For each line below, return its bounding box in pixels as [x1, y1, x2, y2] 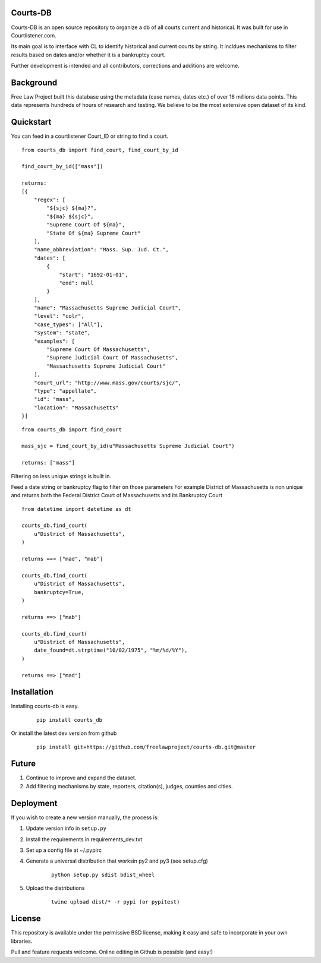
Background [11, 77, 58, 87]
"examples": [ [33, 337, 75, 345]
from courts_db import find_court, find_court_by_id [21, 146, 178, 153]
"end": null [59, 279, 94, 286]
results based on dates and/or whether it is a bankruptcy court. [11, 51, 166, 58]
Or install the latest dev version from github [11, 730, 117, 737]
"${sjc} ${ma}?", [46, 205, 97, 211]
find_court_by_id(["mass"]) [21, 163, 103, 170]
